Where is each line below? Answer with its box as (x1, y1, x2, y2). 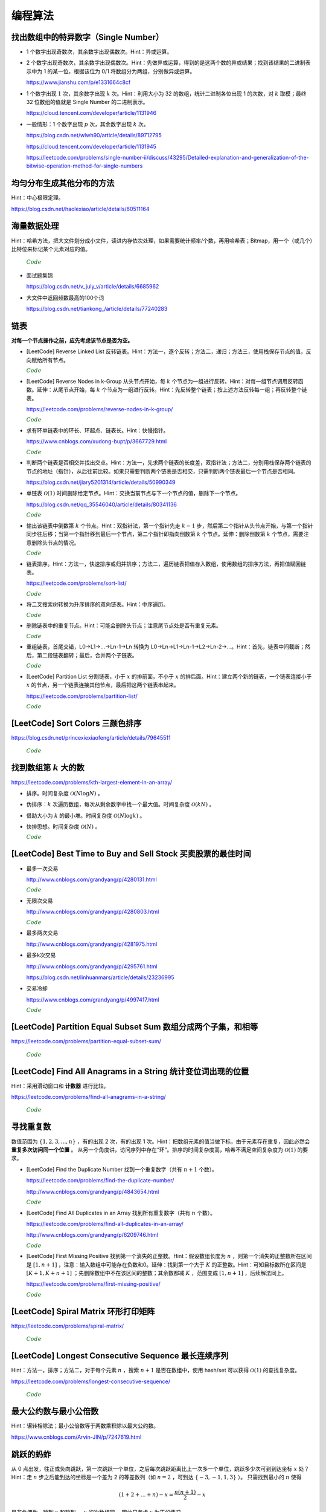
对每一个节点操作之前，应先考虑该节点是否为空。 (11, 337, 133, 344)
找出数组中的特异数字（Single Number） (11, 32, 164, 42)
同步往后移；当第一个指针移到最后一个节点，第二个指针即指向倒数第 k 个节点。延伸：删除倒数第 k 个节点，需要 (26, 530, 304, 538)
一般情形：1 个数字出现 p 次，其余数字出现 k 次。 (26, 120, 149, 128)
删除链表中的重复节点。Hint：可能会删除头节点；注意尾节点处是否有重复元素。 (26, 622, 222, 629)
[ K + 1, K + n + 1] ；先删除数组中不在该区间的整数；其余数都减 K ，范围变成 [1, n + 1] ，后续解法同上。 (26, 1269, 287, 1277)
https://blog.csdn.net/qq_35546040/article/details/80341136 (26, 501, 177, 508)
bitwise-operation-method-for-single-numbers (26, 162, 143, 169)
